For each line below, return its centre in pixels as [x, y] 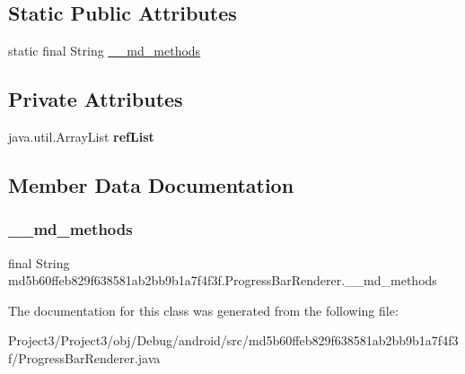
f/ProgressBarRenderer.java [84, 357]
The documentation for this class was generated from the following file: [203, 310]
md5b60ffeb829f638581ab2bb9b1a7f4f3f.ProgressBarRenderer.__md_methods [223, 280]
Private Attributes [96, 99]
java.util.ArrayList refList [81, 136]
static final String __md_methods [105, 51]
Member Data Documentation [151, 184]
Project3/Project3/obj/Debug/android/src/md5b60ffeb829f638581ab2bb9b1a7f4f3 [233, 340]
